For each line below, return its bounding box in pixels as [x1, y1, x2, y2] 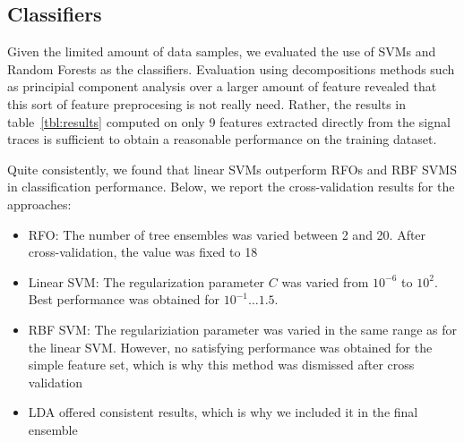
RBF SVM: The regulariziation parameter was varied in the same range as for [28, 319, 458, 338]
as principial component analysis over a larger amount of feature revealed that [7, 77, 437, 96]
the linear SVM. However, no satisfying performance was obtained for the [28, 337, 433, 356]
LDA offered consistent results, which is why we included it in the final [28, 403, 418, 421]
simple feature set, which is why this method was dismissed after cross [28, 355, 415, 374]
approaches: [7, 194, 72, 213]
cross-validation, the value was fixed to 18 [28, 242, 258, 261]
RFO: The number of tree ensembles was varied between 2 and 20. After [28, 225, 426, 243]
